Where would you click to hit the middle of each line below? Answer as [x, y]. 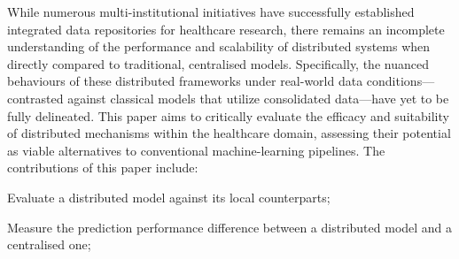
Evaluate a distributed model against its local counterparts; [169, 197]
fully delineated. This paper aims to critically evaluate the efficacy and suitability [228, 115]
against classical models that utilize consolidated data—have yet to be [258, 98]
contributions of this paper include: [103, 168]
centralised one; [49, 244]
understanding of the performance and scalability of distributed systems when [219, 46]
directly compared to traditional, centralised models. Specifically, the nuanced [218, 63]
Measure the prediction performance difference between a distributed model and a [230, 227]
